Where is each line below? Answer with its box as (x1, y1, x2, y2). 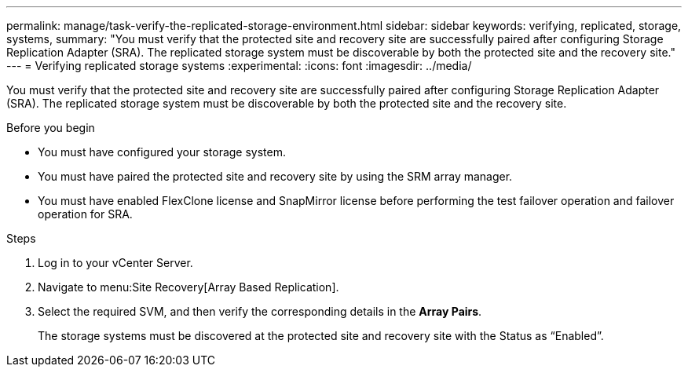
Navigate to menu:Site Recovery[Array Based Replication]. (38, 280, 339, 294)
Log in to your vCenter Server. (38, 256, 193, 269)
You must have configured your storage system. (38, 145, 286, 159)
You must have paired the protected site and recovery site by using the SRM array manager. (38, 170, 513, 183)
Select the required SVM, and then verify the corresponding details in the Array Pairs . (38, 305, 482, 318)
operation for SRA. (38, 207, 133, 221)
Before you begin (6, 121, 95, 134)
